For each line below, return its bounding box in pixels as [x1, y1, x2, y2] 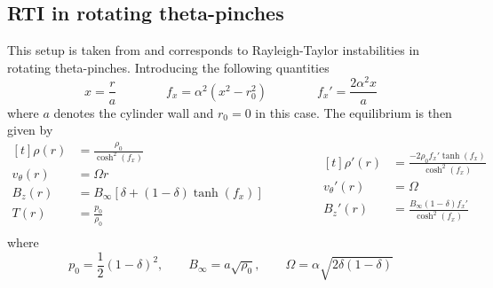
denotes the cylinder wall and [53, 103, 214, 121]
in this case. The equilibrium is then [255, 103, 452, 121]
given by [7, 121, 53, 139]
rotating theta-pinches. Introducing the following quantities [7, 58, 330, 76]
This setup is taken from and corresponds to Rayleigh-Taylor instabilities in [7, 41, 420, 59]
